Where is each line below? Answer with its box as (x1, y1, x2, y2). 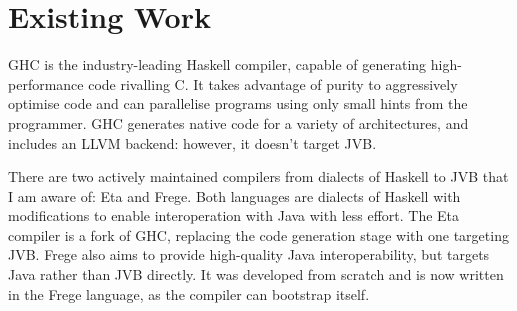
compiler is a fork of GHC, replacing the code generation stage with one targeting (8, 224, 509, 245)
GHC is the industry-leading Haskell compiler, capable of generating (8, 54, 427, 75)
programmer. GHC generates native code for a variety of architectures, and (8, 112, 469, 133)
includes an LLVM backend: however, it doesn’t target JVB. (8, 132, 377, 153)
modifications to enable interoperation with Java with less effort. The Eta (8, 205, 460, 226)
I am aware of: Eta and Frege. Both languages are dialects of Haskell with (8, 185, 461, 206)
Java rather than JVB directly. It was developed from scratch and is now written (8, 264, 504, 285)
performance (8, 73, 84, 94)
